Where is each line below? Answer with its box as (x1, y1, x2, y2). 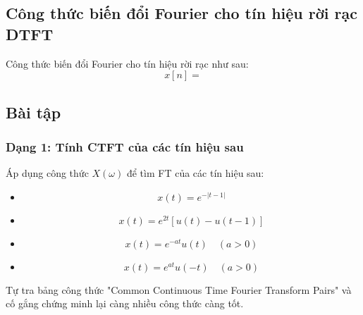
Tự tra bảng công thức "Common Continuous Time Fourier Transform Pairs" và (6, 282, 352, 297)
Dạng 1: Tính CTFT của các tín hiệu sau (6, 137, 244, 155)
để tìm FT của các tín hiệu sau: (126, 166, 264, 180)
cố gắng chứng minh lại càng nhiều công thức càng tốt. (6, 296, 244, 311)
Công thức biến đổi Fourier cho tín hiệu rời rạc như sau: (6, 56, 249, 70)
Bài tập (6, 101, 61, 123)
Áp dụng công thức (6, 166, 89, 180)
